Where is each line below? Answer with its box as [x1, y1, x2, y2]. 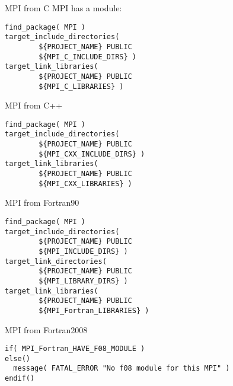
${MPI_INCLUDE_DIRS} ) [39, 247, 128, 256]
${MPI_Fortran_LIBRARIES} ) [39, 306, 149, 315]
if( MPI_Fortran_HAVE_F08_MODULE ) [5, 344, 145, 353]
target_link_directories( [5, 257, 107, 266]
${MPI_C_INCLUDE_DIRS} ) [39, 52, 136, 61]
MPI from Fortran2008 [5, 323, 88, 336]
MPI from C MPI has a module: [5, 2, 122, 14]
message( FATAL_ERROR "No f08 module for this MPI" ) [13, 364, 230, 373]
